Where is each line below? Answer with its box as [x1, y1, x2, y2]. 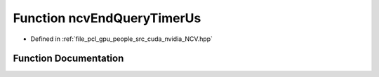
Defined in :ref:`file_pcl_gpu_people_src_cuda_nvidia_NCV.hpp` [30, 35, 213, 43]
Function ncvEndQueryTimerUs [13, 10, 201, 26]
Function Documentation [13, 53, 124, 65]
